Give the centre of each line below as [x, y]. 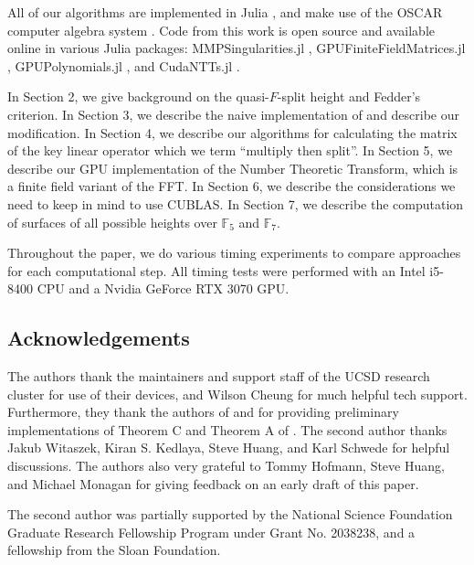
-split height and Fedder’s [349, 96]
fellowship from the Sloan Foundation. [114, 550]
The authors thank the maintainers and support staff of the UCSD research [219, 376]
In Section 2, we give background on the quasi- [138, 96]
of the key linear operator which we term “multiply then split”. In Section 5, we [230, 150]
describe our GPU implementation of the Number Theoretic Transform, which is [233, 168]
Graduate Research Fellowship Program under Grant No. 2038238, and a [211, 532]
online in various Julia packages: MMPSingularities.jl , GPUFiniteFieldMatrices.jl [237, 48]
